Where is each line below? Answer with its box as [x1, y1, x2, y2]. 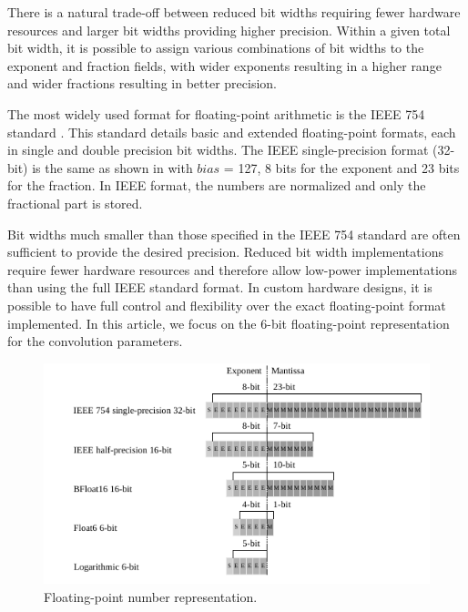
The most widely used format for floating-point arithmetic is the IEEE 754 [7, 104, 425, 123]
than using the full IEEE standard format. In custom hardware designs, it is [7, 278, 432, 297]
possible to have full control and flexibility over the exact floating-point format [7, 295, 446, 314]
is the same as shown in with [32, 158, 193, 177]
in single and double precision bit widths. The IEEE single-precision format [7, 140, 429, 159]
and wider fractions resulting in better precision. [7, 74, 278, 93]
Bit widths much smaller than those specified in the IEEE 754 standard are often [7, 224, 461, 243]
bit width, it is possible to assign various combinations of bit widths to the [7, 38, 424, 57]
